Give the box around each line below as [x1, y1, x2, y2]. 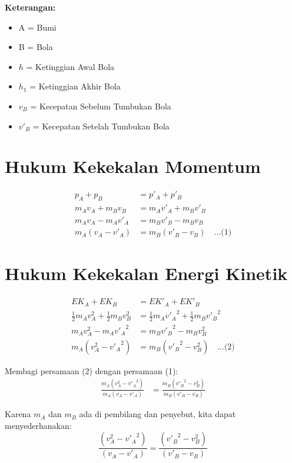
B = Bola [18, 41, 53, 53]
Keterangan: [5, 1, 56, 13]
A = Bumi [18, 21, 57, 33]
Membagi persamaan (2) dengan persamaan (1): [5, 364, 178, 377]
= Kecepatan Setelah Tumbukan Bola [32, 119, 170, 132]
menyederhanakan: [5, 419, 72, 431]
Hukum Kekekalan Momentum [5, 154, 261, 178]
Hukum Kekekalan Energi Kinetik [5, 261, 288, 285]
